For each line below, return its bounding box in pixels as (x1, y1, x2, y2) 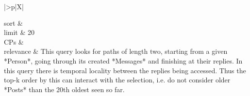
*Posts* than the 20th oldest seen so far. (4, 84, 125, 94)
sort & (4, 17, 23, 28)
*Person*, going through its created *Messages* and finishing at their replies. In (4, 55, 243, 65)
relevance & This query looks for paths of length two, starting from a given (4, 46, 228, 56)
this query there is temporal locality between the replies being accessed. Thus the (4, 65, 246, 75)
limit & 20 (4, 27, 34, 37)
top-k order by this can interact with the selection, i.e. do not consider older (4, 75, 231, 85)
